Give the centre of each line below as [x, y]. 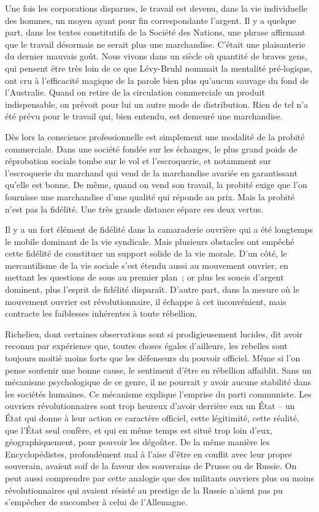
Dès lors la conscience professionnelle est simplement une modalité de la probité [155, 136]
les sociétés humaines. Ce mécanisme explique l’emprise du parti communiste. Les [158, 393]
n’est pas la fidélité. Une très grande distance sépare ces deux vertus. [134, 209]
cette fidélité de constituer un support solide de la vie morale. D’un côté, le [146, 253]
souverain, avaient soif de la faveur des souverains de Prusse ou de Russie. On [151, 466]
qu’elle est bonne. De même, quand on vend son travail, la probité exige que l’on [156, 185]
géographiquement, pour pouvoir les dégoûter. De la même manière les [137, 442]
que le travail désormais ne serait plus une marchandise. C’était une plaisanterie [155, 44]
